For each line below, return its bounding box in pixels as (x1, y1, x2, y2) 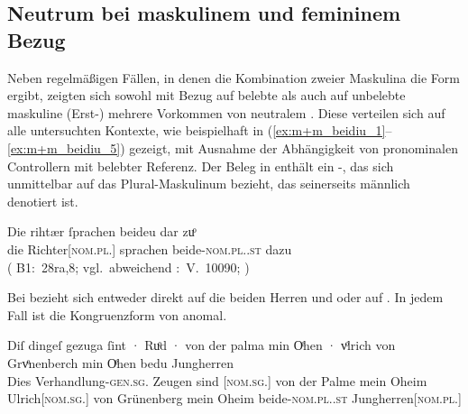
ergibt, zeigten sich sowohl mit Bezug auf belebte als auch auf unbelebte (7, 86, 406, 105)
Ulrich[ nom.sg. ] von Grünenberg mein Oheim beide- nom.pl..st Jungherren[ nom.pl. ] (7, 389, 462, 408)
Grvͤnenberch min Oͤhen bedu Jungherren (7, 353, 234, 372)
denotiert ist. (7, 191, 78, 210)
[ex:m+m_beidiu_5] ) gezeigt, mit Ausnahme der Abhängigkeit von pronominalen (7, 138, 458, 157)
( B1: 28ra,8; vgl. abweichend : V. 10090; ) (7, 257, 250, 276)
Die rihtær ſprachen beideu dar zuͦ (7, 222, 195, 241)
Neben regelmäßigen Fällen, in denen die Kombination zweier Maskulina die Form (7, 68, 460, 87)
